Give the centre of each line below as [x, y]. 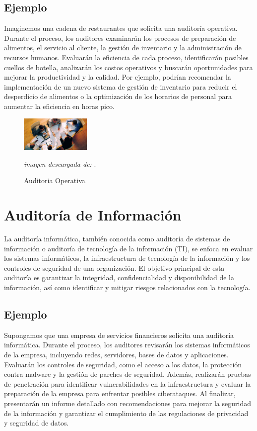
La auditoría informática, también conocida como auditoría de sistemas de [117, 239]
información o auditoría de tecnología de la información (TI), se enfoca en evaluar [128, 248]
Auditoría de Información [93, 215]
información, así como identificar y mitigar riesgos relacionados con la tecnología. [127, 287]
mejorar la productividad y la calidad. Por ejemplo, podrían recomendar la [118, 77]
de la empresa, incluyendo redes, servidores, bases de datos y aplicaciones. [116, 354]
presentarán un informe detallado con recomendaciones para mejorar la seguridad [128, 403]
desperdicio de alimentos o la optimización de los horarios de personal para [118, 96]
